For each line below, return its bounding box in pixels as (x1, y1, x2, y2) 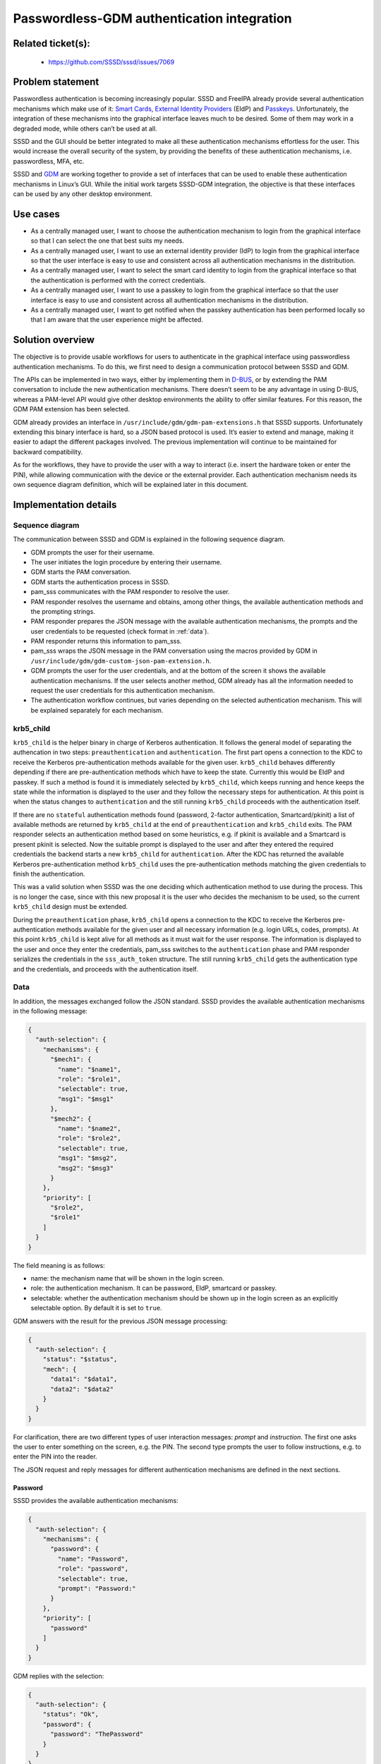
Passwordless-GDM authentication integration (13, 11, 292, 26)
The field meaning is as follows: (13, 1261, 105, 1269)
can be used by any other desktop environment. (13, 189, 153, 198)
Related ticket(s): (13, 37, 91, 49)
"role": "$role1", (57, 1075, 121, 1083)
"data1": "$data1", (50, 1375, 118, 1383)
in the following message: (13, 1007, 88, 1015)
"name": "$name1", (57, 1065, 121, 1073)
